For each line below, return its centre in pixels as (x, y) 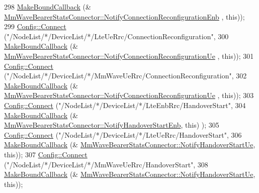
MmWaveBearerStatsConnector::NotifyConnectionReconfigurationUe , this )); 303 (129, 95)
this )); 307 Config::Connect (46, 154)
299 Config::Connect (35, 26)
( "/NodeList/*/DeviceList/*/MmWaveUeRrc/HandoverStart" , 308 (106, 164)
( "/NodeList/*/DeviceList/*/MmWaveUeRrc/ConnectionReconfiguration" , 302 (125, 76)
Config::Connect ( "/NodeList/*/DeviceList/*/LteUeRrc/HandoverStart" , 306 (123, 134)
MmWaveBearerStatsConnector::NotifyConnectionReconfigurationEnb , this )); (124, 16)
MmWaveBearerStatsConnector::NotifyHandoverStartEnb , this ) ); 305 (112, 125)
